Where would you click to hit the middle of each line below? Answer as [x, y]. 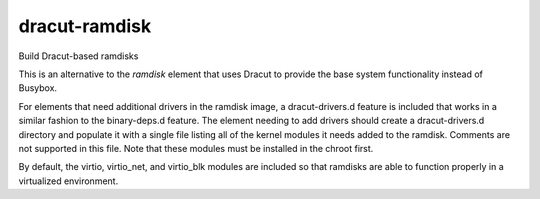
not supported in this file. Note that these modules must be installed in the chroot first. [196, 148]
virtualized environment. [68, 181]
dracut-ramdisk [85, 26]
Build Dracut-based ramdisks [78, 56]
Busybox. [38, 88]
